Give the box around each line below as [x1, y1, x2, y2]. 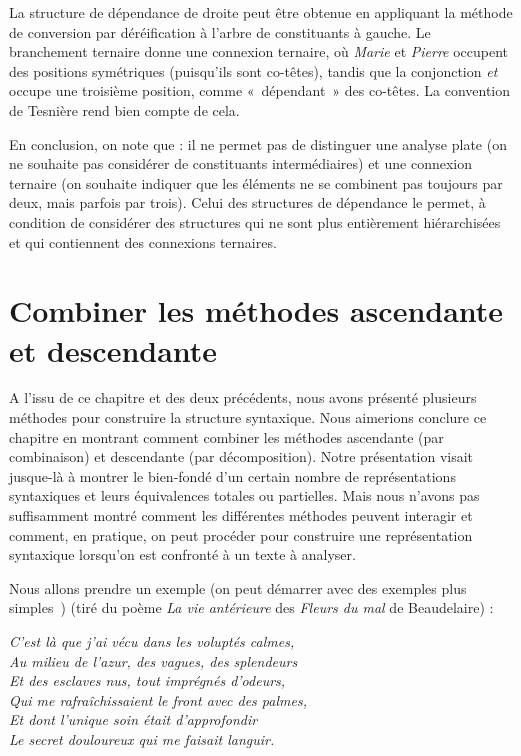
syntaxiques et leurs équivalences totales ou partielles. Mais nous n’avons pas [9, 485, 480, 506]
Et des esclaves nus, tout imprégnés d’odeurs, [9, 670, 286, 691]
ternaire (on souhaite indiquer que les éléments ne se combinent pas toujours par [9, 172, 503, 193]
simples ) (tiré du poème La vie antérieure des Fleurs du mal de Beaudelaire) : [9, 597, 494, 618]
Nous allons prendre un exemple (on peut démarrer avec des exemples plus [9, 577, 467, 598]
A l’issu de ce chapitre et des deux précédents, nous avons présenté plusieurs [9, 387, 477, 408]
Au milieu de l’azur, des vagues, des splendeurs [9, 650, 298, 671]
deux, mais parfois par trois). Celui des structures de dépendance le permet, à [9, 192, 486, 213]
